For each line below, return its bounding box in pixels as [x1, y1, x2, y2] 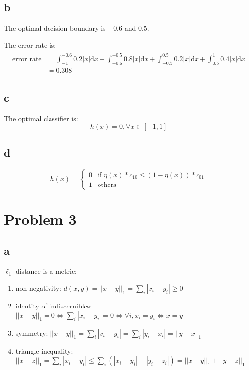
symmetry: [15, 327, 48, 338]
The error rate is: [4, 39, 56, 50]
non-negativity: [15, 282, 61, 293]
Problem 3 [4, 208, 77, 229]
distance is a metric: [15, 266, 77, 276]
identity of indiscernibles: [15, 300, 92, 310]
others [98, 181, 116, 188]
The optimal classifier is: [4, 113, 78, 123]
